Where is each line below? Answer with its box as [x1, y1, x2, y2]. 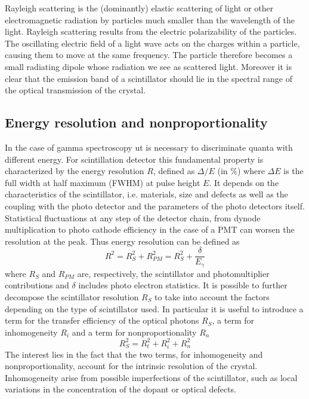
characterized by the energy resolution [5, 165, 144, 177]
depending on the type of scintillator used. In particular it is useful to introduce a [5, 302, 304, 315]
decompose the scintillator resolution [5, 291, 139, 303]
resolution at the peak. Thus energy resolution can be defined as [5, 234, 240, 247]
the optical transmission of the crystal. [5, 84, 146, 96]
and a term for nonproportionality [72, 325, 197, 338]
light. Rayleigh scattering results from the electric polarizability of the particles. [5, 25, 297, 38]
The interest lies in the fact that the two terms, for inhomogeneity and [5, 348, 263, 360]
